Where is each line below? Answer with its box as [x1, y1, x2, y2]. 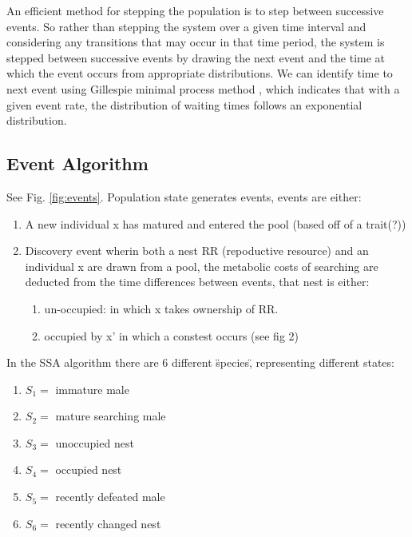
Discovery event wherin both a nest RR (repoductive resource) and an [25, 242, 369, 259]
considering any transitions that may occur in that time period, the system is [6, 34, 385, 50]
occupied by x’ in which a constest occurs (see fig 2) [44, 327, 299, 344]
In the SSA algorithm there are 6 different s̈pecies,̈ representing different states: [6, 354, 394, 371]
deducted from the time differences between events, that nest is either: [25, 273, 370, 290]
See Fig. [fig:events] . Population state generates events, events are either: [6, 188, 362, 205]
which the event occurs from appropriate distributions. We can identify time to [6, 65, 393, 82]
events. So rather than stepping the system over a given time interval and [6, 18, 366, 34]
